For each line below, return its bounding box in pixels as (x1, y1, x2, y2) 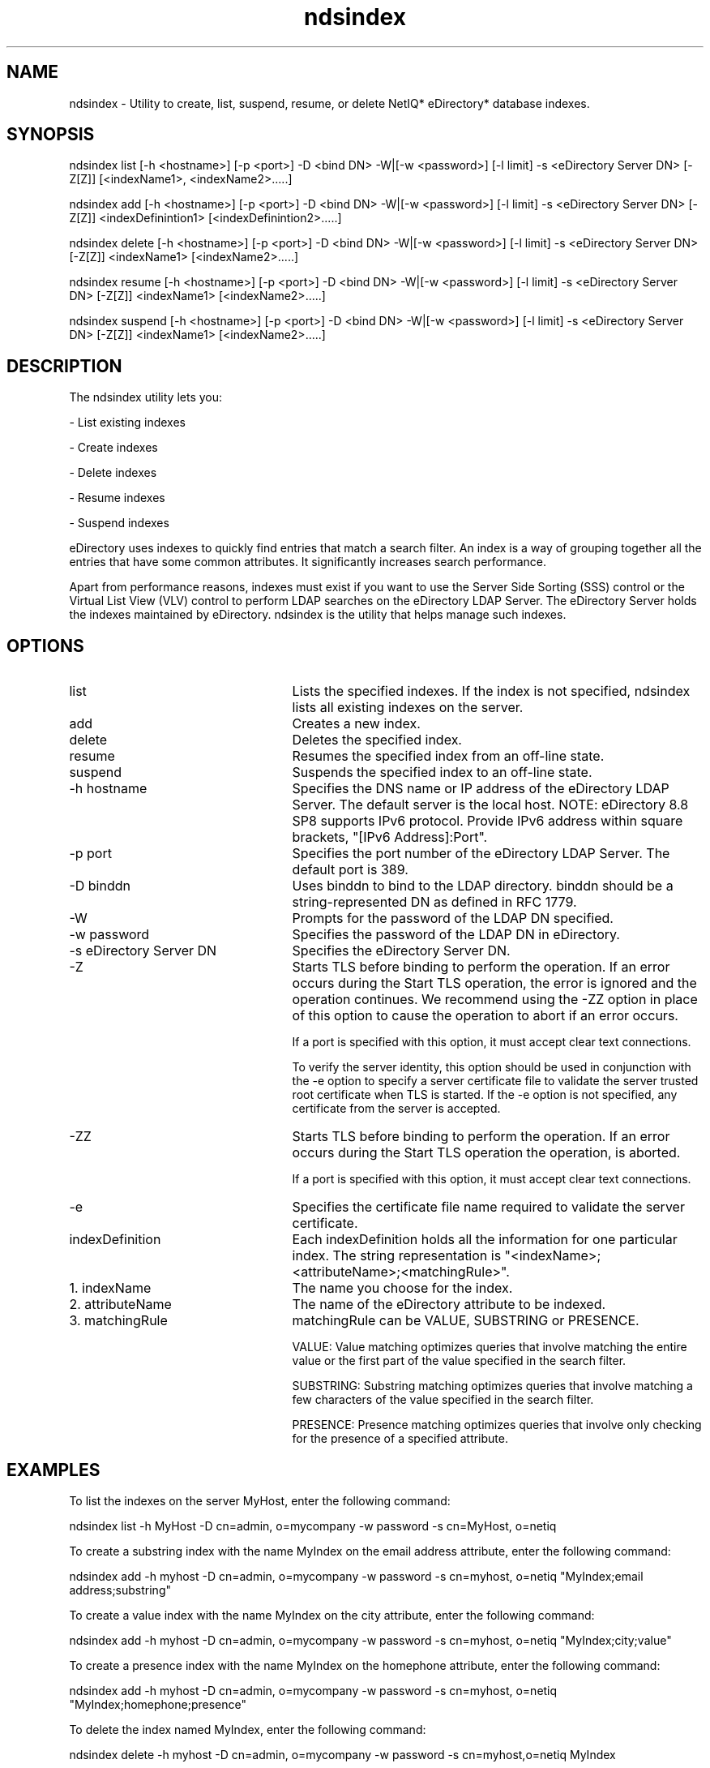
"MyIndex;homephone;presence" (69, 1697, 246, 1711)
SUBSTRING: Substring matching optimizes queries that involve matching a (292, 1379, 693, 1393)
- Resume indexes (69, 491, 165, 505)
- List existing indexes (69, 415, 186, 430)
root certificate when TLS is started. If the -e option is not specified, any (292, 1088, 678, 1102)
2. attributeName (69, 1296, 172, 1313)
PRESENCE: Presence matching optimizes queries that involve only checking (292, 1418, 702, 1432)
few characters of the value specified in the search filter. (292, 1393, 594, 1407)
